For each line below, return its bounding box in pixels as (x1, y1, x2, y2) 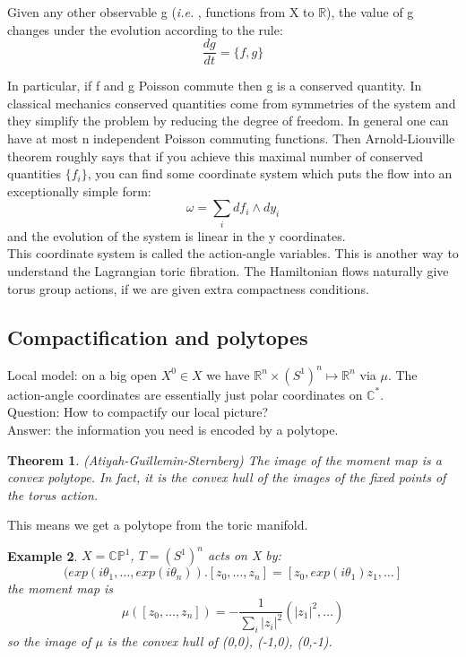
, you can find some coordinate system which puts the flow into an (87, 164, 453, 183)
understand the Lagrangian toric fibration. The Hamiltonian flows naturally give (7, 261, 449, 280)
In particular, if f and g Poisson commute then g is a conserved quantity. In (7, 76, 422, 95)
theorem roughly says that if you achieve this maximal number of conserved (7, 146, 424, 165)
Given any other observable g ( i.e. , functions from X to (7, 3, 315, 21)
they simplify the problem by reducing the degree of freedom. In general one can (7, 111, 449, 130)
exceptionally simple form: (7, 181, 151, 200)
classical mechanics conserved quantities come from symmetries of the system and (7, 93, 456, 112)
